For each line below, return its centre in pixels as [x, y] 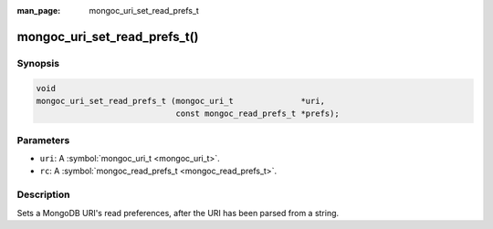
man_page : [39, 10]
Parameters [43, 140]
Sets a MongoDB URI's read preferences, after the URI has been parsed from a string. [178, 213]
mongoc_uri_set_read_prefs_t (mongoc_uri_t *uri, [181, 101]
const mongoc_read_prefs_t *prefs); [257, 114]
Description [43, 194]
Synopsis [38, 63]
